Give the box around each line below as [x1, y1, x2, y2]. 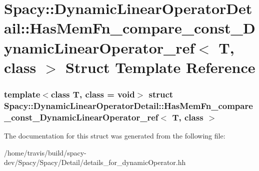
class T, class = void [50, 87, 135, 100]
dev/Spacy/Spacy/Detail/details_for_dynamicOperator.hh [4, 157, 186, 167]
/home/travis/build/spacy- [4, 147, 86, 157]
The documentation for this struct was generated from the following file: [4, 130, 225, 140]
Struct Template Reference [65, 56, 255, 77]
